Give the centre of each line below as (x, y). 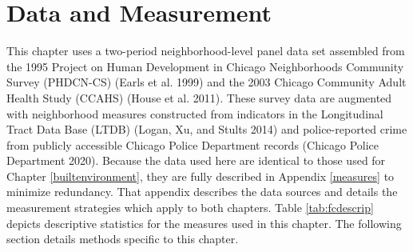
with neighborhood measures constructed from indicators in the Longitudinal (195, 113)
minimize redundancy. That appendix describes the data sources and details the (202, 192)
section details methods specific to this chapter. (123, 239)
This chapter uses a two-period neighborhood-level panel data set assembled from (206, 51)
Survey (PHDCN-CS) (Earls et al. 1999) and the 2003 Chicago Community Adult (206, 82)
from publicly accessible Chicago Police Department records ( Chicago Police (193, 144)
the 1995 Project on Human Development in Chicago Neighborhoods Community (205, 66)
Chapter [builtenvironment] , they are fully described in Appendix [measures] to (201, 176)
